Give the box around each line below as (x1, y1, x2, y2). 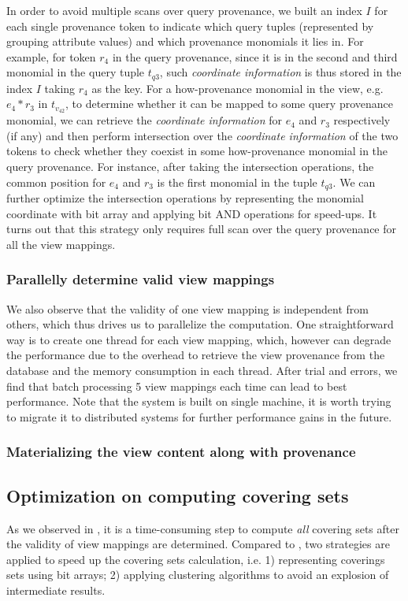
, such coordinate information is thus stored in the (159, 64, 402, 80)
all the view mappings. (6, 236, 116, 252)
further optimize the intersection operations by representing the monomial (6, 190, 364, 206)
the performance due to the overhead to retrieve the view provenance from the (6, 347, 385, 363)
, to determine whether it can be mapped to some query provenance (65, 95, 393, 112)
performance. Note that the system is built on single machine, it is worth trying (6, 393, 391, 410)
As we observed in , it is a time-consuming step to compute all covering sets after (6, 520, 399, 536)
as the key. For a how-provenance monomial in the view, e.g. (91, 80, 384, 96)
